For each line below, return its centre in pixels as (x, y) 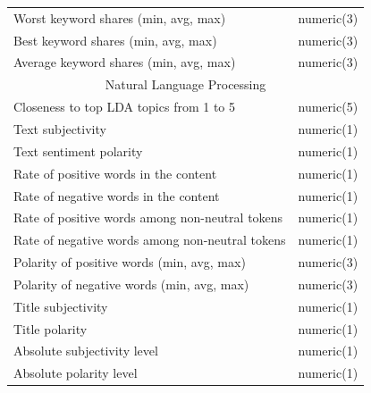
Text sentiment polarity (78, 151)
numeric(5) (328, 107)
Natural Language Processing (185, 84)
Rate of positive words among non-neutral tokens (148, 217)
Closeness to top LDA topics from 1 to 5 (125, 107)
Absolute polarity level (76, 373)
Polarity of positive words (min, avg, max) (130, 262)
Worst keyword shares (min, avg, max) (120, 17)
